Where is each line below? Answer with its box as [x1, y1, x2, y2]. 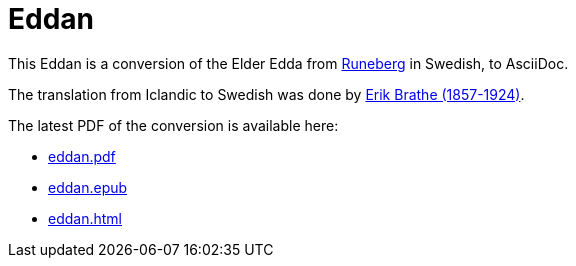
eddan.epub [48, 178, 128, 196]
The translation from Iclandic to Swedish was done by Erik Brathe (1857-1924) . [8, 85, 525, 103]
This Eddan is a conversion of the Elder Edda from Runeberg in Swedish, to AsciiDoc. [8, 54, 569, 72]
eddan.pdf [48, 147, 116, 165]
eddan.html [48, 209, 122, 227]
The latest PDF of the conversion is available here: [8, 116, 339, 134]
